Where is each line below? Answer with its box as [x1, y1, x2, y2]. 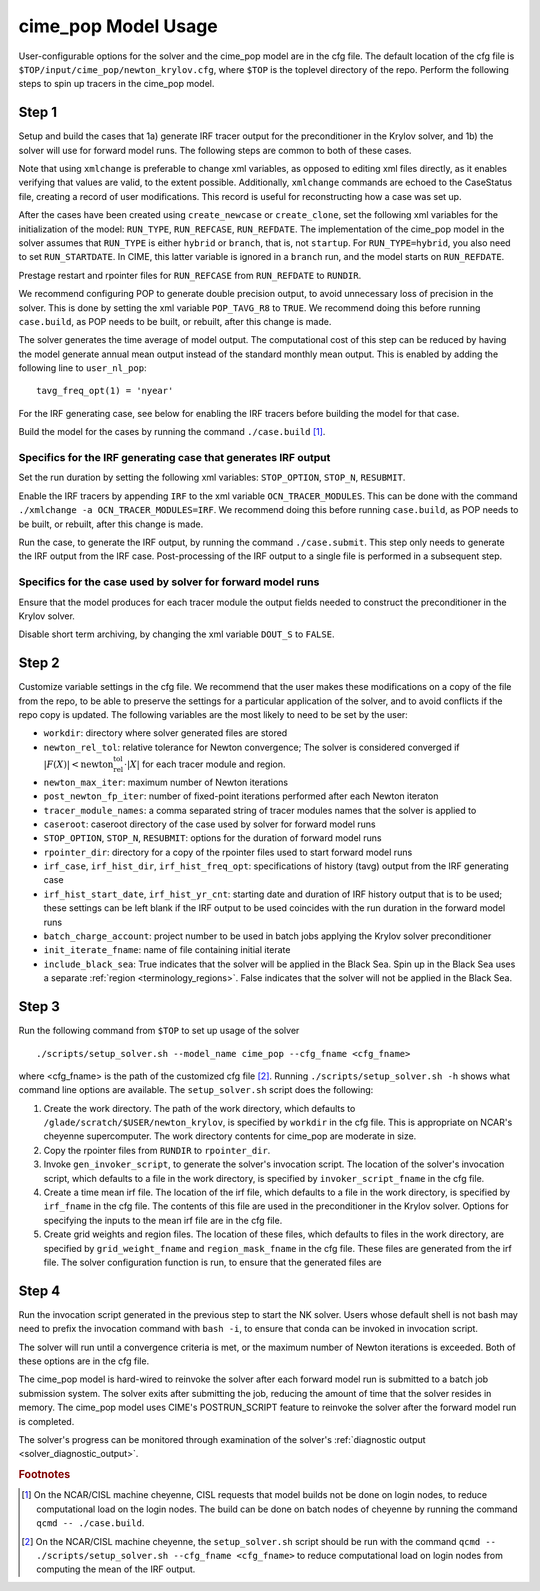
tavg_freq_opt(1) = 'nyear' [36, 385, 174, 397]
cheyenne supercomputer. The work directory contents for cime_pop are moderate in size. [43, 1130, 417, 1142]
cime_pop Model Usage [18, 15, 219, 37]
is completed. [18, 1415, 75, 1427]
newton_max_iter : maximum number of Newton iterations [43, 776, 289, 788]
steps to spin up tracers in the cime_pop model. [18, 78, 215, 90]
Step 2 [18, 655, 60, 672]
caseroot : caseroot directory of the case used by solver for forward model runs [43, 818, 376, 830]
